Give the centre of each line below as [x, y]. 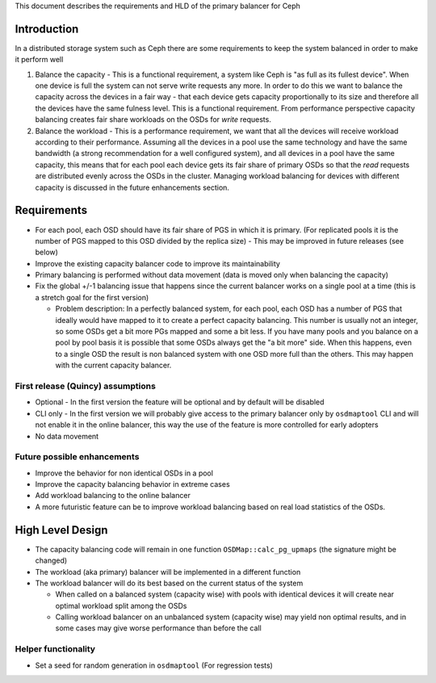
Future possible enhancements [77, 457]
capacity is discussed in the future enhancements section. [132, 187]
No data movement [67, 436]
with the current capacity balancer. [113, 365]
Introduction [47, 29]
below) [46, 252]
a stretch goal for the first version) [92, 297]
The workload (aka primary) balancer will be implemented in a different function [168, 572]
